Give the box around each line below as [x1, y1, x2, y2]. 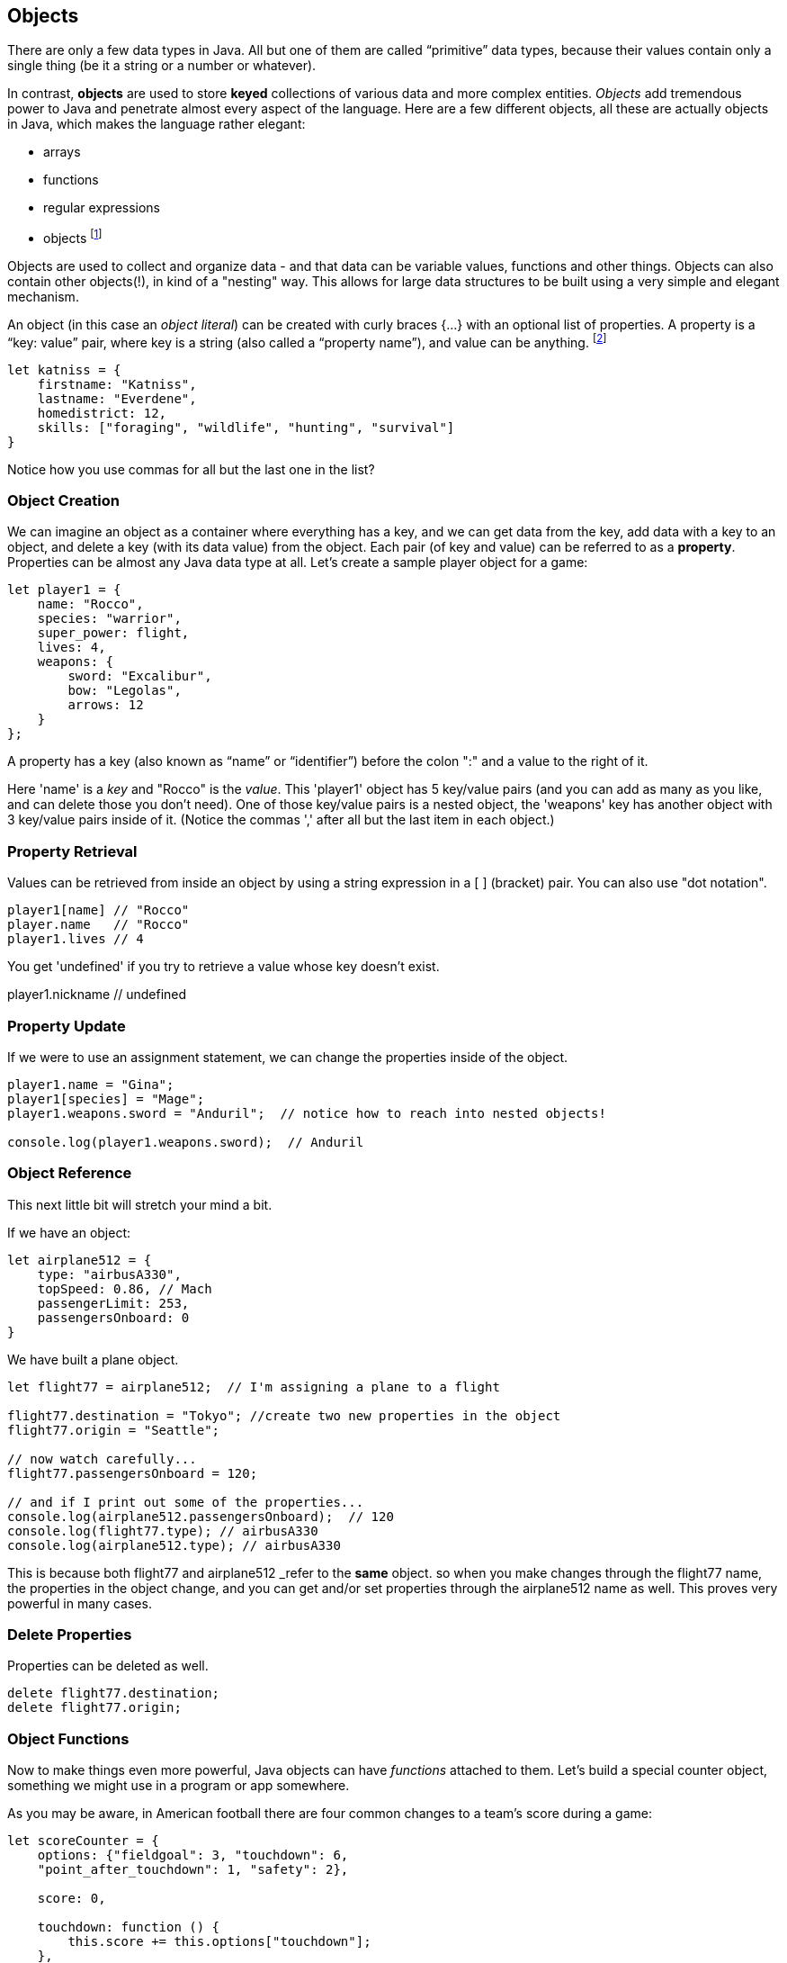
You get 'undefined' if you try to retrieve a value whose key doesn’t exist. [7, 959, 440, 975]
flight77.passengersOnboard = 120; [7, 1465, 258, 1481]
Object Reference [7, 1164, 132, 1183]
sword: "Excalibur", [67, 669, 212, 684]
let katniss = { [7, 362, 121, 377]
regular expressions [43, 200, 161, 216]
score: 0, [37, 1891, 106, 1906]
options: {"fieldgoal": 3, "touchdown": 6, [37, 1848, 349, 1863]
